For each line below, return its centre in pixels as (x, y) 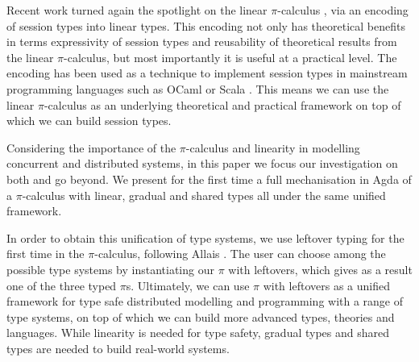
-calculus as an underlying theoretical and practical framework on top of (222, 104)
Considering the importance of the (91, 147)
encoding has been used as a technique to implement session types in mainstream (207, 73)
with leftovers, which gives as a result (320, 269)
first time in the (46, 254)
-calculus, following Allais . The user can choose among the (240, 254)
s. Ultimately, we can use (188, 285)
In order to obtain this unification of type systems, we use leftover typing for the (205, 237)
